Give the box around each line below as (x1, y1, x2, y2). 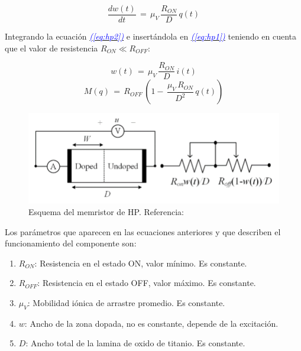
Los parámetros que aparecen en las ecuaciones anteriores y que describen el (5, 225, 281, 238)
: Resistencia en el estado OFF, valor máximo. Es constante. (37, 277, 256, 289)
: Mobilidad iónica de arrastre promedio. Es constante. (27, 297, 225, 308)
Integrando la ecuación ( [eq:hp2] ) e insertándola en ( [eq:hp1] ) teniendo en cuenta (5, 30, 296, 43)
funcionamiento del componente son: (5, 237, 137, 249)
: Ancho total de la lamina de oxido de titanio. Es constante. (25, 337, 245, 349)
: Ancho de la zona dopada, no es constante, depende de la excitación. (24, 317, 279, 329)
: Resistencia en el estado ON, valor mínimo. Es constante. (34, 256, 247, 269)
